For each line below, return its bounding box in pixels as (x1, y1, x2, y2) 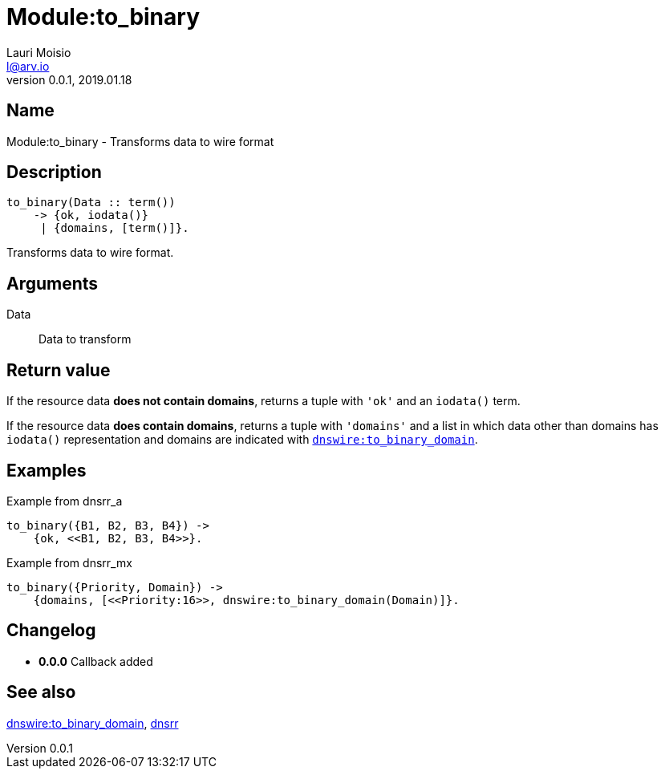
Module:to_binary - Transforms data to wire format (6, 134, 274, 148)
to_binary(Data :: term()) (6, 196, 176, 209)
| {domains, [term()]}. (40, 221, 189, 235)
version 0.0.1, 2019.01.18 (6, 72, 132, 87)
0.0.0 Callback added (39, 654, 153, 668)
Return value (6, 359, 111, 380)
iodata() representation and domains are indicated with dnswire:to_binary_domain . (6, 432, 478, 447)
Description (6, 162, 102, 183)
